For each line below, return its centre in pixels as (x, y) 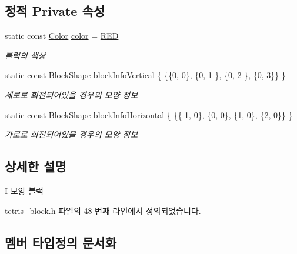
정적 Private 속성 (55, 11)
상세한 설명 (36, 166)
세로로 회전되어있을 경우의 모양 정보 (71, 94)
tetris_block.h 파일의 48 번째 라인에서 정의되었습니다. (103, 210)
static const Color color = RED (62, 36)
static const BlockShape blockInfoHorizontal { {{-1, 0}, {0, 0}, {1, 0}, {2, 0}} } (149, 114)
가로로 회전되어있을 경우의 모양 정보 (71, 134)
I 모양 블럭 (24, 190)
